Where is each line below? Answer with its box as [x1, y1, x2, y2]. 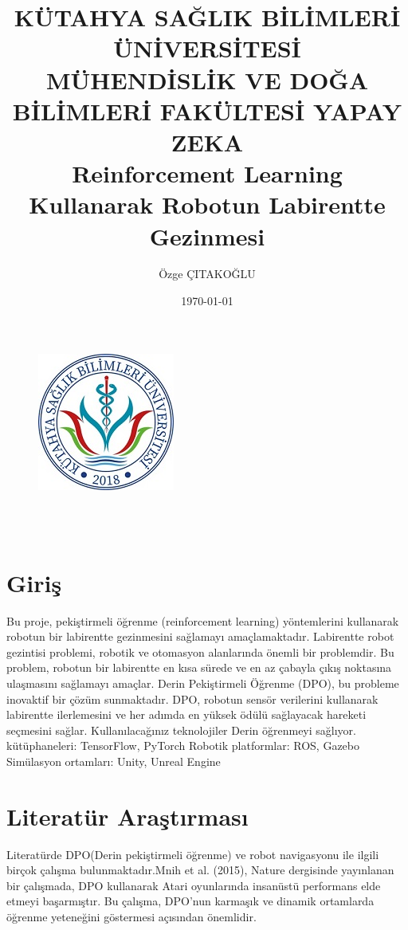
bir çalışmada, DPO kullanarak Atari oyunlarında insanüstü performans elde [6, 877, 381, 893]
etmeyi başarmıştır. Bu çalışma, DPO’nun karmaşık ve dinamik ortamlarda [6, 893, 375, 909]
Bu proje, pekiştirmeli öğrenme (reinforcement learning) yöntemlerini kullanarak [6, 612, 399, 629]
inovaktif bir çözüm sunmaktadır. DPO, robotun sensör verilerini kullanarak [6, 690, 379, 707]
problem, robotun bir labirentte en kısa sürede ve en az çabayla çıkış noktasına [6, 659, 392, 676]
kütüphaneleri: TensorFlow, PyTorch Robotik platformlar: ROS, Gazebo [6, 737, 360, 754]
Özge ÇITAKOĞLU [159, 265, 256, 282]
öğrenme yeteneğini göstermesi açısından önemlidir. [6, 908, 257, 924]
